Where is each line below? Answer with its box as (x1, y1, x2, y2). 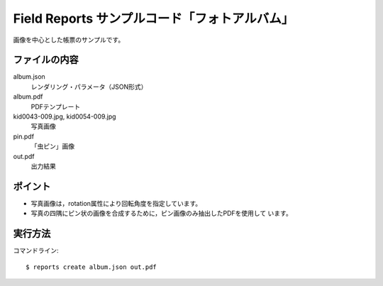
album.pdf (13, 92, 43, 101)
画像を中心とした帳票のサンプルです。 (13, 35, 125, 44)
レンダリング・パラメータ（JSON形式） (30, 82, 148, 91)
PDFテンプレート (30, 102, 81, 111)
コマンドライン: (13, 246, 60, 255)
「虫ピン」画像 (30, 142, 74, 150)
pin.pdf (13, 132, 35, 141)
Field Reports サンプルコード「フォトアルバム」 (13, 11, 294, 26)
